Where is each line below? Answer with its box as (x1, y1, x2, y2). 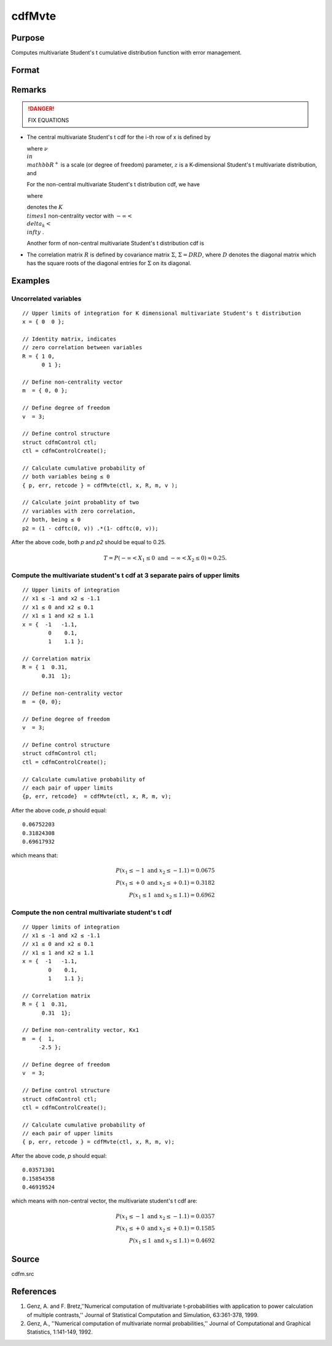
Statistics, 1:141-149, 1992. (26, 1328, 93, 1336)
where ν (26, 144, 49, 152)
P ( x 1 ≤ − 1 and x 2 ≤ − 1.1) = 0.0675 (116, 867, 215, 876)
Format (11, 65, 40, 75)
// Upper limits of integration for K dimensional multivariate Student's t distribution (22, 309, 301, 317)
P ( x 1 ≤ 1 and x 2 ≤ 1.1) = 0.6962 (128, 892, 215, 900)
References (11, 1286, 57, 1297)
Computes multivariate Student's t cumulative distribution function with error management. (11, 49, 242, 57)
